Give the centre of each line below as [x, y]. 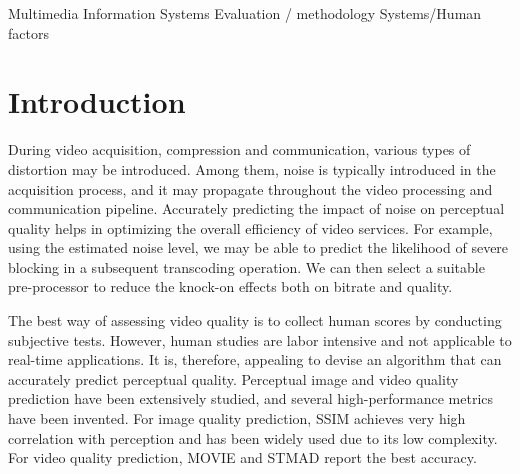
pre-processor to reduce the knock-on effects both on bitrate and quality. [230, 286]
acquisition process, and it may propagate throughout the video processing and [250, 188]
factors [28, 32]
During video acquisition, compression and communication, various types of [239, 149]
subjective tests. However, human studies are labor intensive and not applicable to [260, 339]
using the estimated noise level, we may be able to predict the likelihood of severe [258, 247]
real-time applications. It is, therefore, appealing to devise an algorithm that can [255, 359]
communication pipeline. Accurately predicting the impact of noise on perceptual [256, 208]
